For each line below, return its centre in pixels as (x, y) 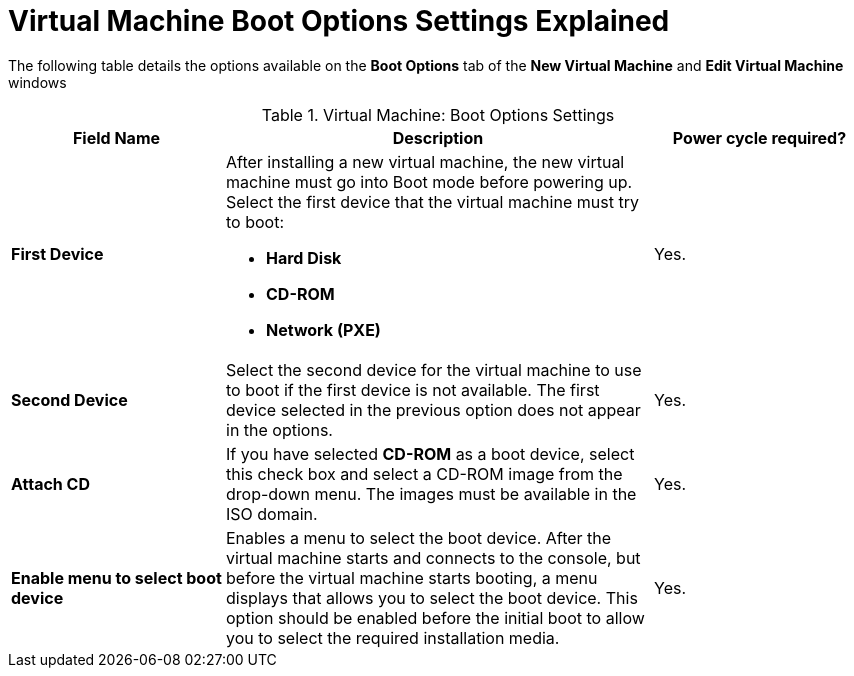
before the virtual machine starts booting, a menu (412, 577)
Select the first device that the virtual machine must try (432, 201)
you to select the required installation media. (393, 637)
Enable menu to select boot (116, 577)
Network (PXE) (323, 329)
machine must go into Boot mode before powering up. (429, 181)
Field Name (116, 137)
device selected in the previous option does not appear (433, 409)
